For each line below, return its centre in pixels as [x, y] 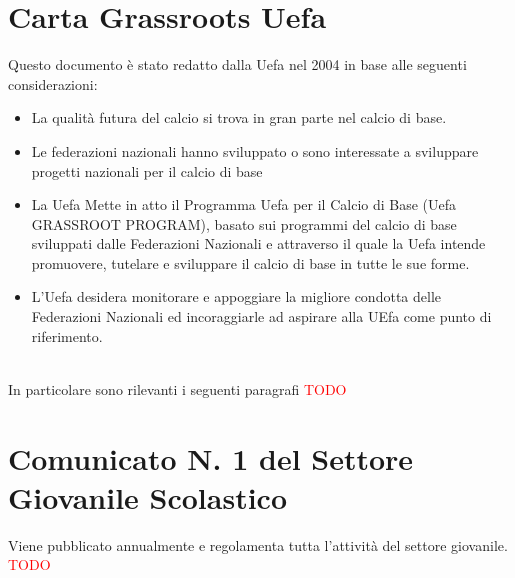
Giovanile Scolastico [147, 496]
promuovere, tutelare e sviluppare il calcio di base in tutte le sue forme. [250, 262]
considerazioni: [53, 83]
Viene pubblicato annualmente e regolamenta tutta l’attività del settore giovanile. [258, 544]
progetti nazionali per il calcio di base [147, 170]
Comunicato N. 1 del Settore [211, 457]
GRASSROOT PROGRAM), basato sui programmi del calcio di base [244, 223]
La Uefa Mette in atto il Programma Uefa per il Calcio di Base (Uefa [244, 204]
